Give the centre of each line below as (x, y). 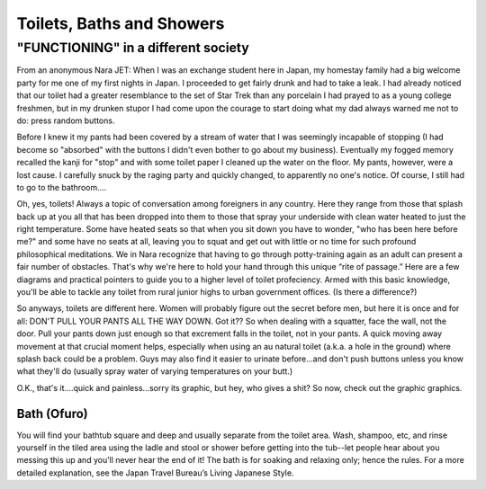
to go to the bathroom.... (62, 187)
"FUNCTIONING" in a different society (133, 48)
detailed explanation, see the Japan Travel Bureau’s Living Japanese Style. (155, 473)
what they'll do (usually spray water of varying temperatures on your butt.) (155, 371)
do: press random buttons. (66, 120)
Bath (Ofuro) (53, 413)
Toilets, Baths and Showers (121, 23)
